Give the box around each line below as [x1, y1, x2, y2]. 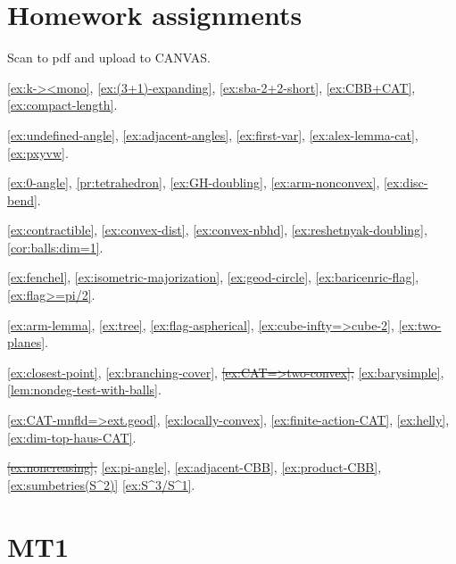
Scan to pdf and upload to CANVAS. [7, 48, 211, 67]
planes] [7, 333, 46, 352]
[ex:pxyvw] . [7, 143, 69, 162]
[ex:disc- [383, 173, 428, 192]
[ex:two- [398, 315, 442, 334]
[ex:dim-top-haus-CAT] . [7, 427, 137, 446]
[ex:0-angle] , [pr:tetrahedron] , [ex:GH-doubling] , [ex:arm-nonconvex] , [7, 173, 380, 192]
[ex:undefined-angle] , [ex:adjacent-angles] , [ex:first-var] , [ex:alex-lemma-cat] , [7, 125, 419, 144]
